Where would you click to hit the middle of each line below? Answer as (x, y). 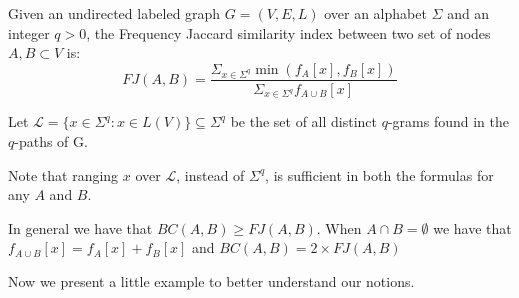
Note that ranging (63, 174)
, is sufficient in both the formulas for (379, 174)
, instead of (210, 174)
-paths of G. (51, 140)
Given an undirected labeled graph (114, 13)
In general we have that (80, 227)
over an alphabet (375, 13)
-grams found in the (448, 121)
